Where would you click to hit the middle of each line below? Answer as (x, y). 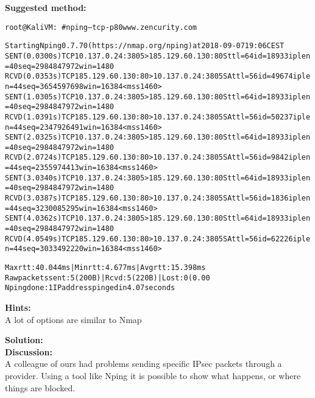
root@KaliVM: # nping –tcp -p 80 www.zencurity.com (101, 27)
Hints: (18, 307)
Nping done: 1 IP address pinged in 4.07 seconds (90, 288)
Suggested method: (46, 7)
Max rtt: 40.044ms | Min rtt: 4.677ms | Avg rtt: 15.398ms (105, 268)
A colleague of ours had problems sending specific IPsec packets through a (143, 364)
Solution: (24, 340)
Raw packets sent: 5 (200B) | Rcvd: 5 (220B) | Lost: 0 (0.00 (108, 278)
